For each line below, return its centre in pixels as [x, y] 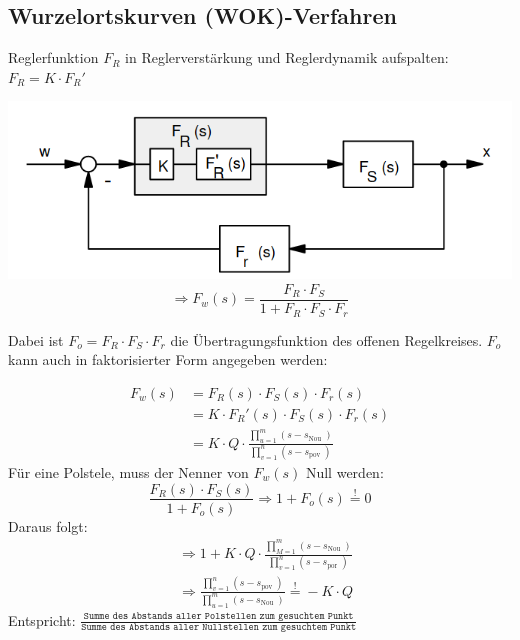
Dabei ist [36, 339]
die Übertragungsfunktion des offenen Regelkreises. [326, 339]
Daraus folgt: [48, 525]
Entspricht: [42, 619]
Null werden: [344, 471]
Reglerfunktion [53, 57]
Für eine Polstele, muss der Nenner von [128, 471]
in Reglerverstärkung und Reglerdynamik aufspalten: [287, 57]
